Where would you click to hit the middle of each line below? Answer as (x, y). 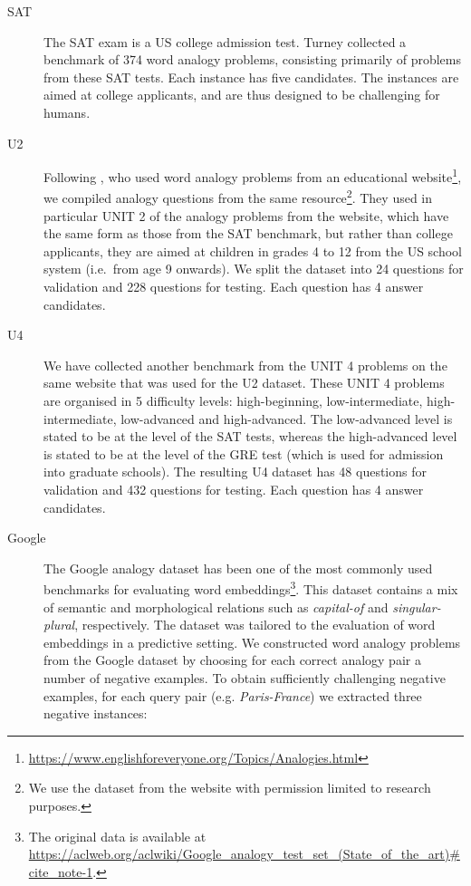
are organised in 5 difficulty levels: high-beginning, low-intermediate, (233, 400)
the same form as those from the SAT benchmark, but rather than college (248, 233)
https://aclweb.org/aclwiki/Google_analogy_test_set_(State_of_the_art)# (244, 854)
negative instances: (96, 713)
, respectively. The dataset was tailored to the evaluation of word (255, 625)
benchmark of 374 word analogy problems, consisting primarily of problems (253, 59)
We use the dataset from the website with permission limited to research (230, 788)
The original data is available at (117, 836)
